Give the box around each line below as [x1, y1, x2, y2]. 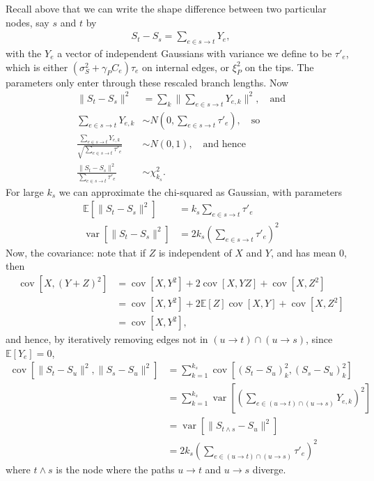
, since [305, 332, 333, 346]
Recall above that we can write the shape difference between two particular [6, 1, 327, 15]
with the [6, 46, 42, 61]
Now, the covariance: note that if [6, 245, 146, 259]
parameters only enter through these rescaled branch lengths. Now [6, 75, 289, 89]
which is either [6, 59, 68, 74]
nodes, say [6, 15, 49, 29]
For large [6, 184, 44, 199]
